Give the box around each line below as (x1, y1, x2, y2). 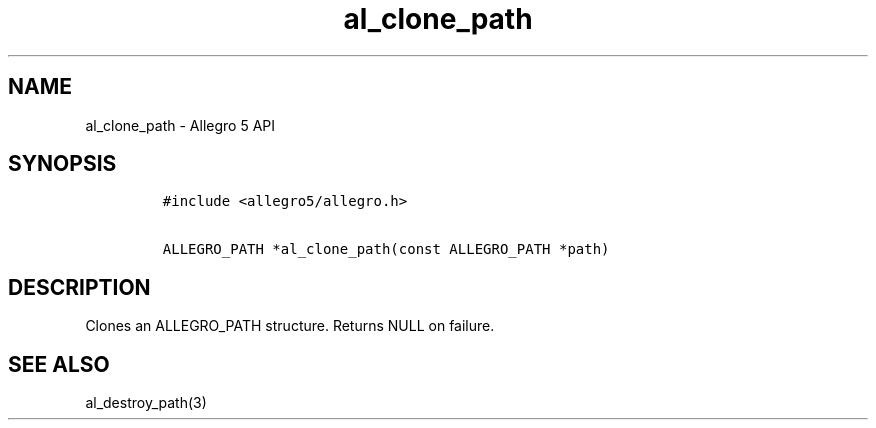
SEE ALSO (8, 351, 110, 377)
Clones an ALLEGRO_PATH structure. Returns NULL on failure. (85, 317, 495, 335)
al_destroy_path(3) (85, 394, 207, 412)
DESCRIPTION (8, 274, 151, 300)
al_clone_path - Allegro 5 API (85, 116, 276, 134)
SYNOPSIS (8, 151, 117, 177)
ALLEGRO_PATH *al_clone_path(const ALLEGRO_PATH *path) (162, 241, 610, 258)
